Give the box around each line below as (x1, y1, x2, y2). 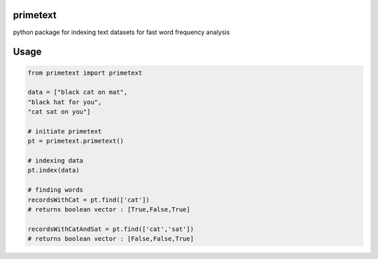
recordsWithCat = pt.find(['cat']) (27, 195, 150, 204)
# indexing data (27, 157, 84, 165)
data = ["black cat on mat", (27, 88, 128, 96)
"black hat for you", (27, 98, 102, 106)
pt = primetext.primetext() (27, 137, 124, 145)
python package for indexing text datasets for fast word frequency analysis (13, 28, 230, 36)
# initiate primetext (27, 127, 102, 135)
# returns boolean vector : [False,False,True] (27, 235, 194, 243)
